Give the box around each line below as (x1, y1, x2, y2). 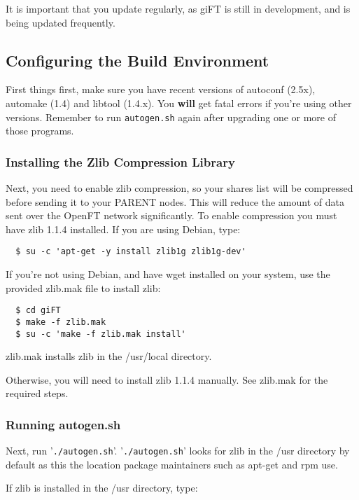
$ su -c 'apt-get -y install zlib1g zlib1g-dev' (15, 246, 246, 257)
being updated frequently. (6, 15, 115, 29)
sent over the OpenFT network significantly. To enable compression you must (6, 208, 337, 223)
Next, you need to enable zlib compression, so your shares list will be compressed (6, 181, 353, 195)
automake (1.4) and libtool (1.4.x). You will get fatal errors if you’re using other (6, 95, 352, 110)
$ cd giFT (15, 305, 61, 316)
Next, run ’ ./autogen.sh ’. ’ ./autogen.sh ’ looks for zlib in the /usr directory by (6, 443, 350, 458)
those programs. (6, 123, 74, 138)
